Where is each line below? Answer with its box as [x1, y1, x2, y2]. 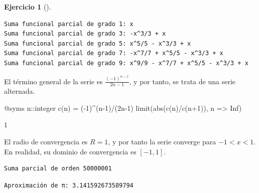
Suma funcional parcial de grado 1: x [4, 20, 134, 28]
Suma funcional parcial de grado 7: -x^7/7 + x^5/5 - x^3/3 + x [4, 50, 223, 57]
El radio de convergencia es [4, 136, 88, 147]
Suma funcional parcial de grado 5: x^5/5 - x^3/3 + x [4, 40, 191, 47]
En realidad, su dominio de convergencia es [4, 146, 137, 156]
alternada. [4, 86, 35, 96]
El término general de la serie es [4, 76, 103, 86]
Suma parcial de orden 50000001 [4, 165, 112, 172]
